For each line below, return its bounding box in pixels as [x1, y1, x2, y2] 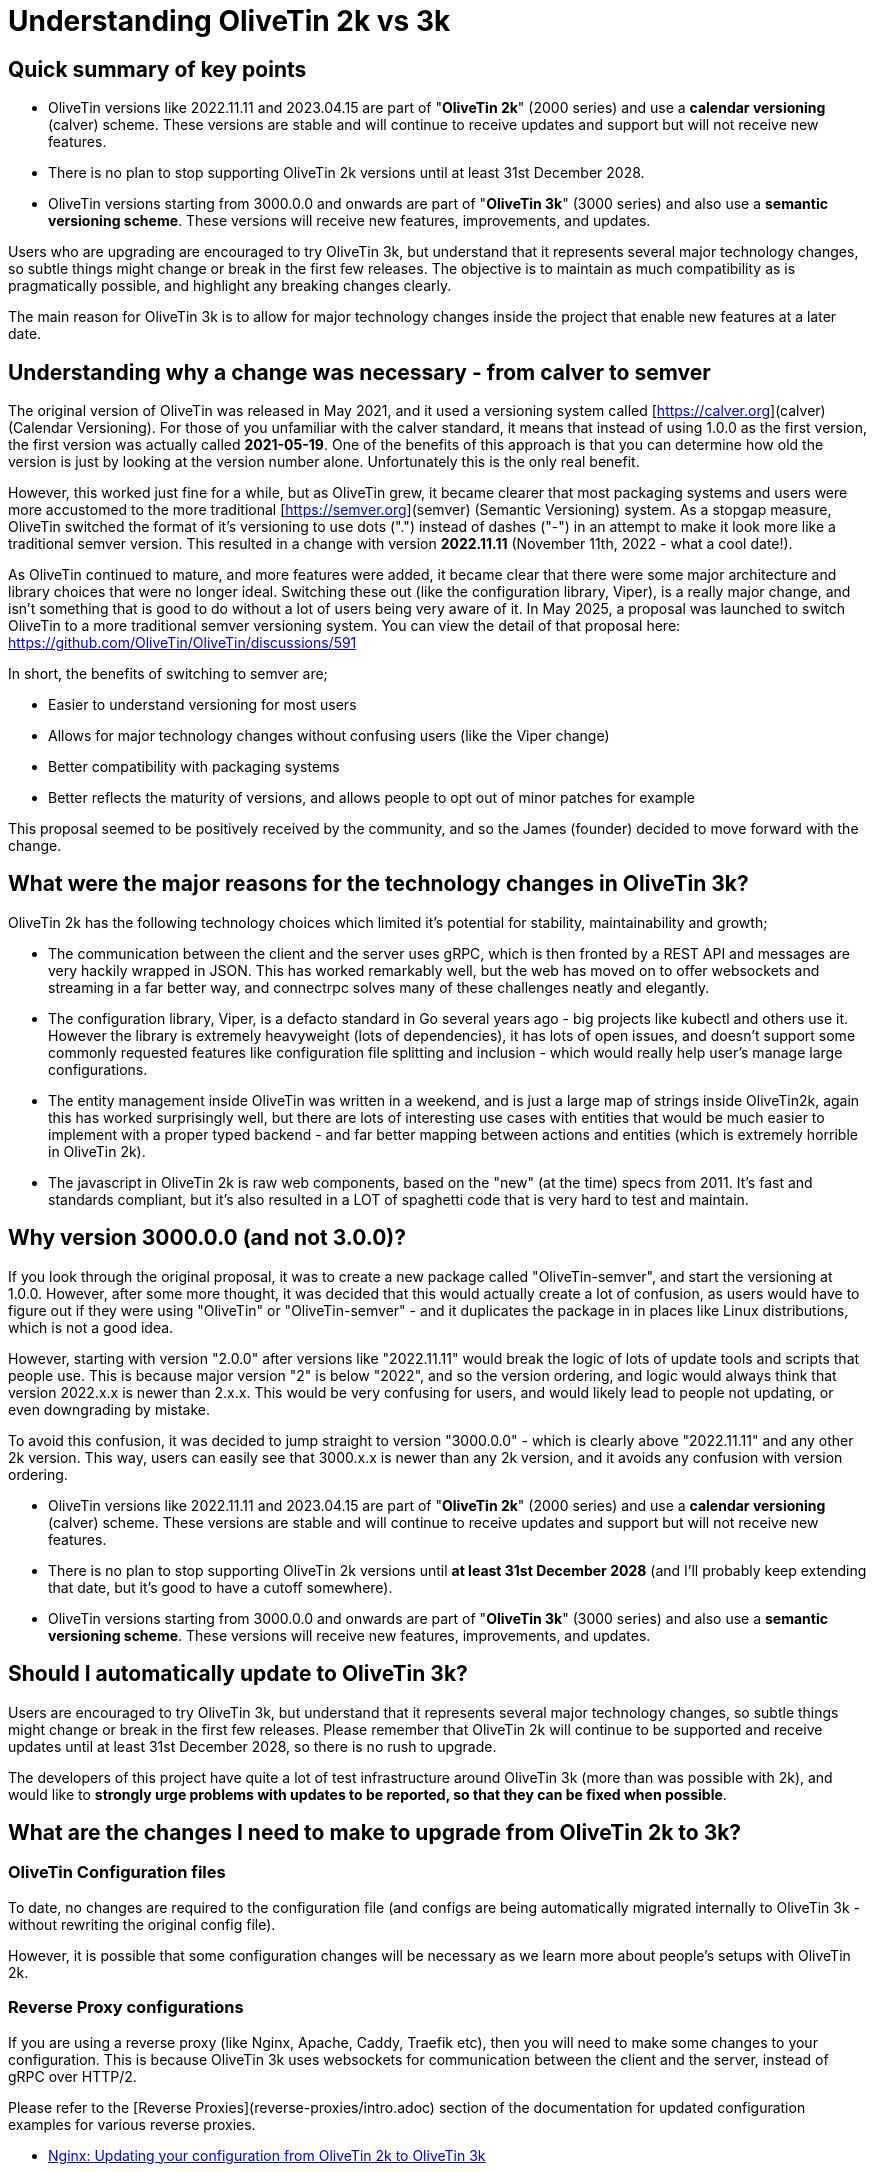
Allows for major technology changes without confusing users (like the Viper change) [48, 727, 610, 745]
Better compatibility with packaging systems [48, 758, 340, 776]
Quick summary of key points [8, 56, 307, 82]
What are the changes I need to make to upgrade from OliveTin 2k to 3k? [8, 1819, 742, 1845]
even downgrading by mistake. [8, 1400, 210, 1418]
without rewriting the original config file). [8, 1915, 276, 1933]
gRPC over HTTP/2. [8, 2067, 137, 2085]
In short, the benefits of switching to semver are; [8, 665, 328, 683]
